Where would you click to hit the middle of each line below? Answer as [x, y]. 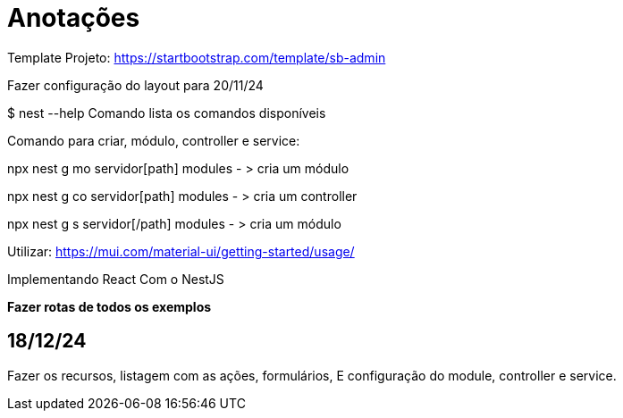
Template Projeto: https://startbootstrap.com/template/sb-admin [197, 57]
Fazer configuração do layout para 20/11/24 [135, 85]
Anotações [74, 18]
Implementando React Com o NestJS [116, 279]
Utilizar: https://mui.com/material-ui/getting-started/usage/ [181, 251]
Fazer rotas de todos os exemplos [109, 306]
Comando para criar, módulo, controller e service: [154, 140]
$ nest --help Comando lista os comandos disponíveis [167, 113]
